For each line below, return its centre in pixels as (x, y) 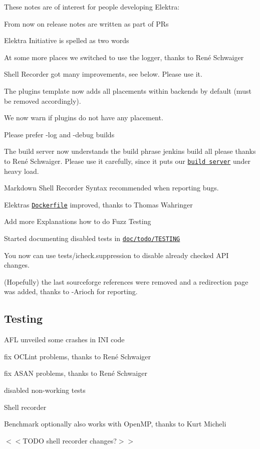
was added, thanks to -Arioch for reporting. (71, 291)
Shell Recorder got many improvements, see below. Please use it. (103, 74)
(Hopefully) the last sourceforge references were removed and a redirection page (126, 281)
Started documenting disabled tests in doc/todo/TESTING (92, 238)
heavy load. (22, 171)
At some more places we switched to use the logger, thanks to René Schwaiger (124, 57)
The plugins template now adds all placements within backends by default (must (128, 90)
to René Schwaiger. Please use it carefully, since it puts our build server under (127, 161)
